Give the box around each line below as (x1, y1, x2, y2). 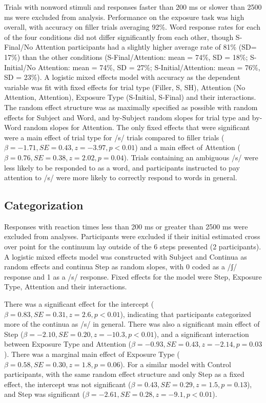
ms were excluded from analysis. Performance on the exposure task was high (4, 11, 244, 22)
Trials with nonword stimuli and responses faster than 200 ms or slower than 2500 (4, 2, 262, 12)
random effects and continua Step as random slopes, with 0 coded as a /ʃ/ (4, 261, 237, 272)
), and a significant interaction (154, 328, 249, 339)
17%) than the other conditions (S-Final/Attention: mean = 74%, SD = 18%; (4, 51, 248, 62)
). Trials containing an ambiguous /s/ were (124, 152, 258, 162)
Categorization (4, 197, 84, 213)
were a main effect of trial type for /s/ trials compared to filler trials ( (4, 132, 224, 142)
